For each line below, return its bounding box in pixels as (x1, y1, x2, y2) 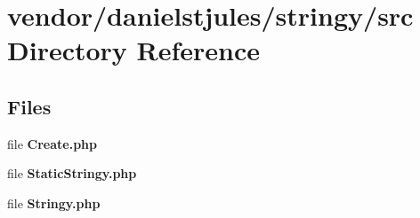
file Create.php (7, 134, 97, 152)
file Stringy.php (7, 193, 101, 212)
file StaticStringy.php (7, 164, 137, 183)
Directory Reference (7, 32, 261, 68)
